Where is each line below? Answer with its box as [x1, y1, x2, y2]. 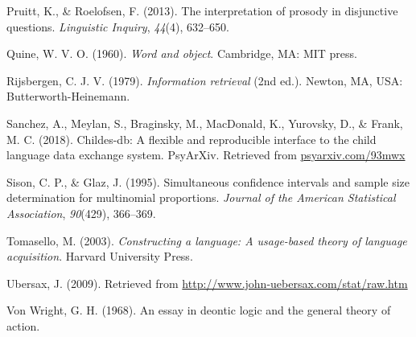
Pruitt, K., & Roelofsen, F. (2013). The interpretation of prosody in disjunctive [6, 2, 398, 18]
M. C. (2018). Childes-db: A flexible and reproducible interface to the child [6, 130, 377, 147]
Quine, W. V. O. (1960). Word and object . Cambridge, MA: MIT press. [6, 45, 357, 62]
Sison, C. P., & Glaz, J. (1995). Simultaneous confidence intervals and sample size [6, 173, 410, 190]
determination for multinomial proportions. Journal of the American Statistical [6, 189, 396, 206]
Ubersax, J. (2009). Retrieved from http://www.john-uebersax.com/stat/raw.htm [6, 274, 408, 291]
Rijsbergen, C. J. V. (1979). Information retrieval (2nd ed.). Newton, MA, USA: [6, 72, 403, 88]
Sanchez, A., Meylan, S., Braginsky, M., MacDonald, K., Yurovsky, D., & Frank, [6, 114, 403, 131]
